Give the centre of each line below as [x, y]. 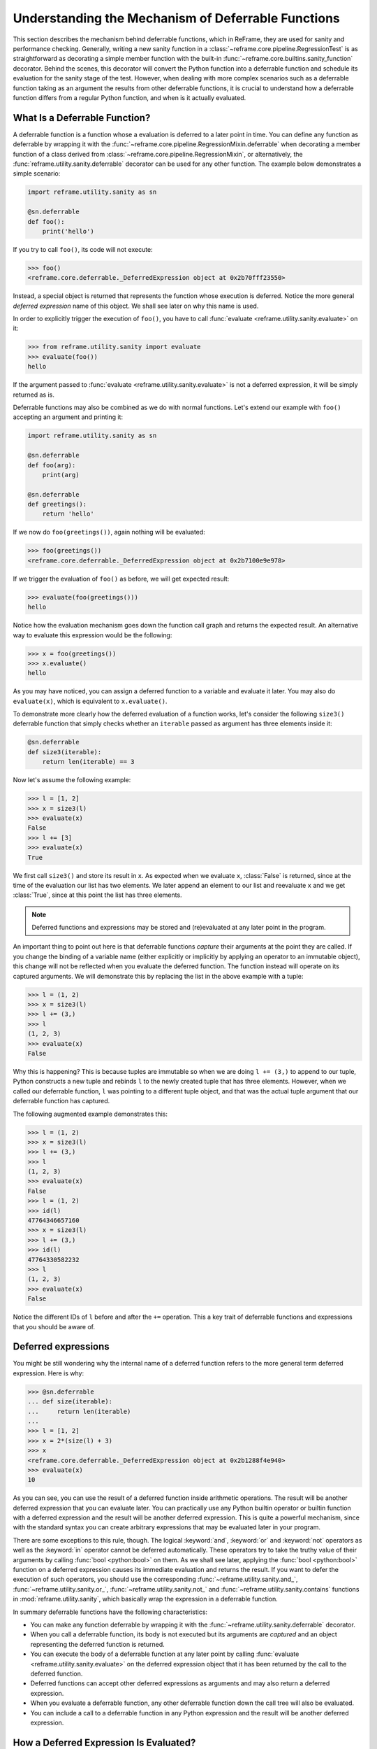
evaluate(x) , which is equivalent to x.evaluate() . [90, 701]
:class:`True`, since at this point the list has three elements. [97, 895]
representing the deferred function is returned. [97, 1644]
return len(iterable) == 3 [89, 762]
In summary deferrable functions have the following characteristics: [110, 1612]
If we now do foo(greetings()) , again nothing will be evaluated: [109, 532]
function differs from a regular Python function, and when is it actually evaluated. [130, 97]
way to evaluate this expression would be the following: [93, 635]
